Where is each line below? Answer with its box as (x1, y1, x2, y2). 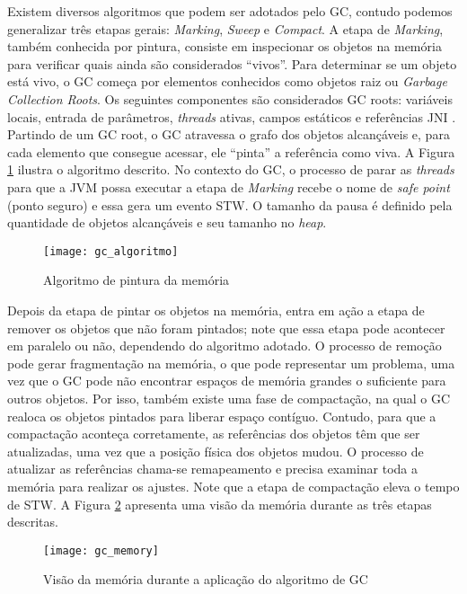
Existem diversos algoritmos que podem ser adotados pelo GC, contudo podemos (7, 2, 453, 20)
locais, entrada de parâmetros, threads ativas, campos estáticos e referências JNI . (7, 107, 456, 126)
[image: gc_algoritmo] (43, 244, 179, 258)
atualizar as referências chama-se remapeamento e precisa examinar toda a (7, 459, 419, 478)
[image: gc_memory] (43, 544, 159, 557)
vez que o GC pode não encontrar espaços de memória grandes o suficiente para (7, 371, 446, 390)
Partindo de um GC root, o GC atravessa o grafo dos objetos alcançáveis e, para (7, 125, 450, 144)
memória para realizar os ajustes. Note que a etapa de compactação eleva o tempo (7, 476, 460, 495)
